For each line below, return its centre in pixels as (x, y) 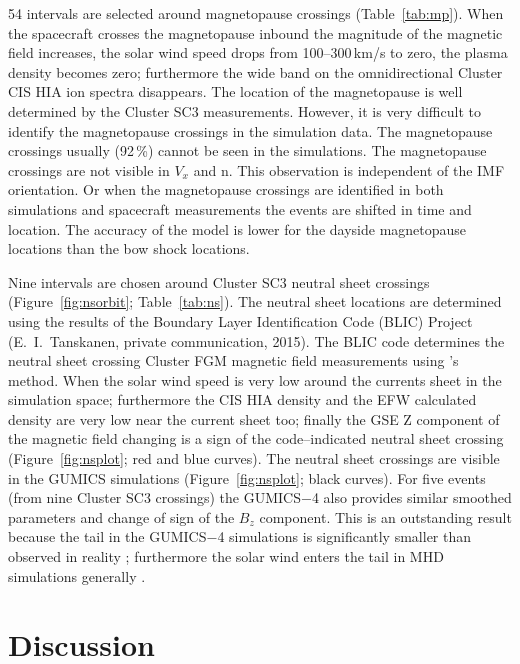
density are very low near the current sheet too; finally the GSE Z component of (254, 418)
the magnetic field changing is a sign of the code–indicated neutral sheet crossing (256, 438)
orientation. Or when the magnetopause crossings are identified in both (226, 189)
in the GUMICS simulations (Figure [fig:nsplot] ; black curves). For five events (247, 477)
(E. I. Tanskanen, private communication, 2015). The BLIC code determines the (256, 340)
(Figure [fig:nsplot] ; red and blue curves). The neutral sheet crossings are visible (254, 458)
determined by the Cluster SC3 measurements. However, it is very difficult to (244, 110)
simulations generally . (77, 575)
